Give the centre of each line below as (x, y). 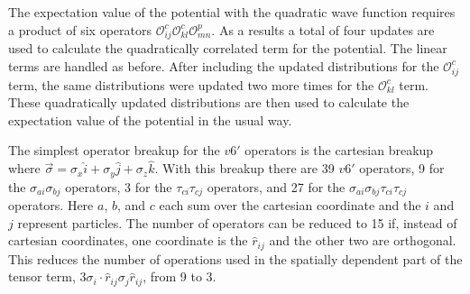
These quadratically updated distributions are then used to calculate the (209, 102)
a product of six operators (80, 29)
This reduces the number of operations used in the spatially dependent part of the (235, 258)
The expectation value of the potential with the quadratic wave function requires (232, 12)
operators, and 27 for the (276, 186)
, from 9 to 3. (180, 276)
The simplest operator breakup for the (114, 150)
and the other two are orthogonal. (363, 240)
